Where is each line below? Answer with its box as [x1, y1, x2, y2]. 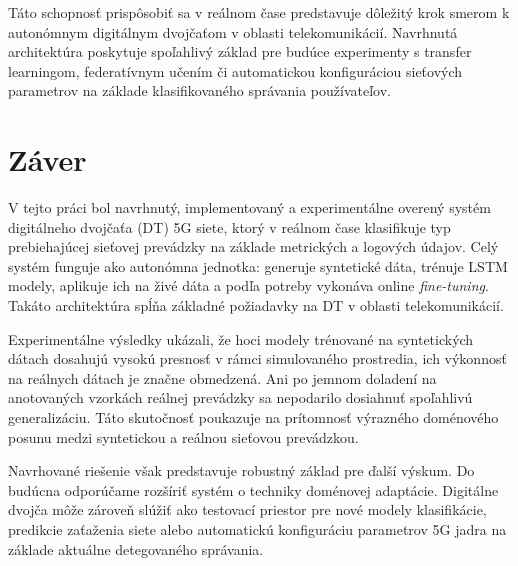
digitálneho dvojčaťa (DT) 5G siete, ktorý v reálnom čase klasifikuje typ [8, 216, 451, 237]
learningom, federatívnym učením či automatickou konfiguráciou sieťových [8, 60, 463, 81]
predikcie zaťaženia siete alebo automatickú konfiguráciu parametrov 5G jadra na [8, 519, 507, 539]
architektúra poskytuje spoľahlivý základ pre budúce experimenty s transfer [8, 41, 472, 62]
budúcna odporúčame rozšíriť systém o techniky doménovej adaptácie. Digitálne [8, 479, 499, 500]
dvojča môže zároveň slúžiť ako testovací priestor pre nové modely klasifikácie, [8, 499, 487, 520]
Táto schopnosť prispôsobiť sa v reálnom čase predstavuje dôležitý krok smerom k [8, 2, 510, 22]
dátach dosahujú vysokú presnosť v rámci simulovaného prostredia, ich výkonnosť [8, 348, 507, 369]
